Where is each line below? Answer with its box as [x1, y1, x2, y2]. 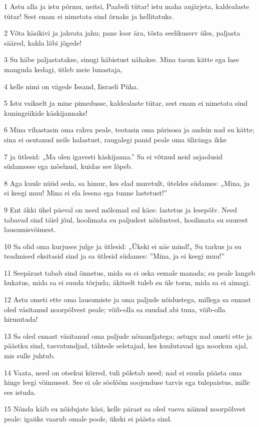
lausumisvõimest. [4, 224, 56, 235]
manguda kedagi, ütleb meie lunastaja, [4, 64, 122, 74]
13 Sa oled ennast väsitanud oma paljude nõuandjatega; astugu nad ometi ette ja [4, 330, 252, 341]
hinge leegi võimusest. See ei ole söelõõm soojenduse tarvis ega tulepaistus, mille [4, 377, 250, 387]
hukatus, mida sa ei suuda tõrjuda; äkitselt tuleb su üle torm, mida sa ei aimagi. [4, 277, 250, 288]
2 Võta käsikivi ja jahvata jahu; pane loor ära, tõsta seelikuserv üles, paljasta [4, 28, 240, 38]
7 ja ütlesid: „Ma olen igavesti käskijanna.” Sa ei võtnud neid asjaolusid [4, 151, 223, 161]
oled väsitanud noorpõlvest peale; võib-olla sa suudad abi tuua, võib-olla [4, 304, 225, 314]
